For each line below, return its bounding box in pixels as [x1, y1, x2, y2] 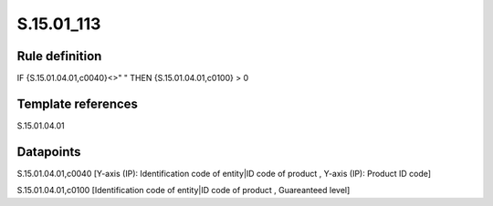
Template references [16, 96, 139, 111]
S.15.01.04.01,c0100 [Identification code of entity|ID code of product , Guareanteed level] [16, 185, 351, 196]
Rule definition [16, 48, 102, 64]
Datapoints [16, 144, 81, 160]
